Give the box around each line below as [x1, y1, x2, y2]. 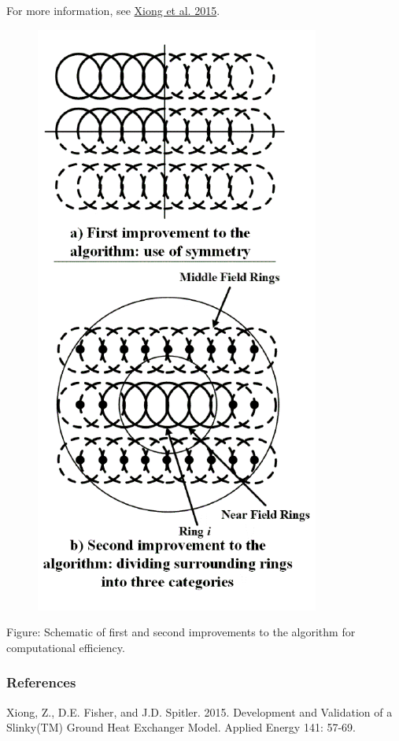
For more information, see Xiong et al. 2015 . [6, 2, 220, 18]
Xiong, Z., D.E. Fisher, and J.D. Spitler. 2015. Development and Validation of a [6, 703, 393, 720]
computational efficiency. [6, 639, 125, 655]
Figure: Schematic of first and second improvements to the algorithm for [6, 624, 356, 640]
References [6, 672, 76, 692]
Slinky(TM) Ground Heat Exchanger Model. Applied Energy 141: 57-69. [6, 719, 357, 735]
